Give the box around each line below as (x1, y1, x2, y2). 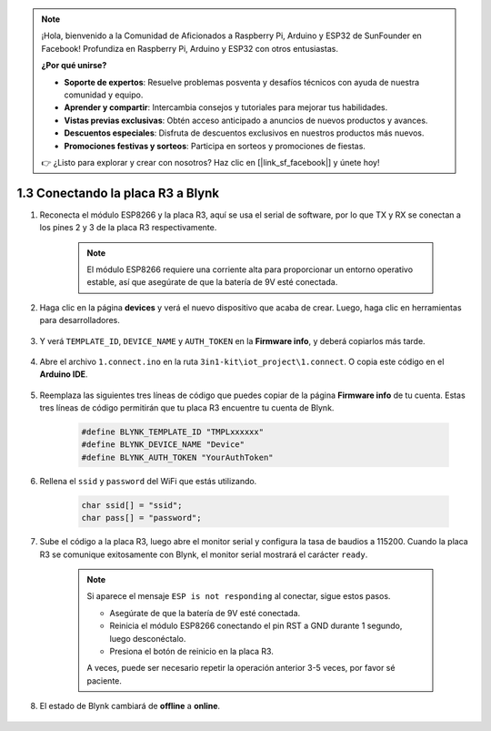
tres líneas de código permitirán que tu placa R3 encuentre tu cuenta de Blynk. (39, 402, 335, 413)
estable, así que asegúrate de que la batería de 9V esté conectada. (86, 277, 338, 288)
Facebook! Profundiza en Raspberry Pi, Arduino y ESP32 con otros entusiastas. (41, 43, 338, 54)
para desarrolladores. (39, 315, 120, 326)
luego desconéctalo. (109, 633, 186, 644)
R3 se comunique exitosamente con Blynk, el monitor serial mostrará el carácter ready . (39, 549, 368, 560)
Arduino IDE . (39, 369, 88, 380)
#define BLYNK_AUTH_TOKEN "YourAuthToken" (81, 452, 274, 462)
